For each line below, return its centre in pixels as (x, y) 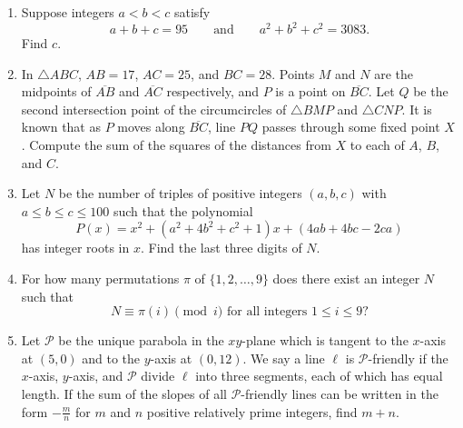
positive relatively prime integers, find (252, 411)
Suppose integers (68, 12)
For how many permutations (100, 279)
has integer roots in (75, 248)
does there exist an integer (346, 279)
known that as (61, 127)
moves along (151, 127)
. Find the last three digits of (221, 248)
